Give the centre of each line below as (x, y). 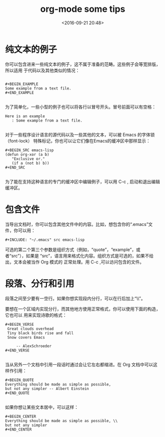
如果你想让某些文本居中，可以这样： (42, 407)
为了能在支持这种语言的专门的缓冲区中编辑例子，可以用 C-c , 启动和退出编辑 (82, 181)
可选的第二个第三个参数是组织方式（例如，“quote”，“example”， (71, 249)
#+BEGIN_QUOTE (20, 380)
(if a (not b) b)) (31, 163)
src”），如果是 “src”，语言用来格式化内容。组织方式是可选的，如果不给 (82, 256)
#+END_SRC (15, 167)
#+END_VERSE (17, 350)
